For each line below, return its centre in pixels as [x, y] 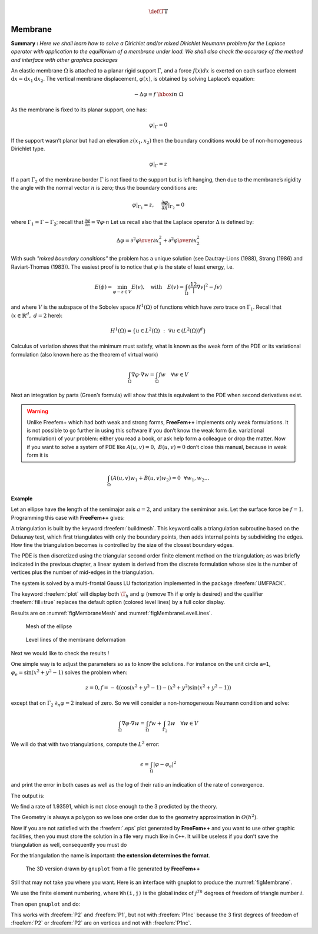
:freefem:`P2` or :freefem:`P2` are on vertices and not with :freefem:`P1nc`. [101, 923]
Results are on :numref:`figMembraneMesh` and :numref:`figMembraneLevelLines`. [112, 613]
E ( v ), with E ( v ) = [158, 287]
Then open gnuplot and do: [46, 904]
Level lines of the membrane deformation [76, 640]
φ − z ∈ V [122, 292]
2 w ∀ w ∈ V [183, 724]
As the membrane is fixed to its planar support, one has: [79, 110]
